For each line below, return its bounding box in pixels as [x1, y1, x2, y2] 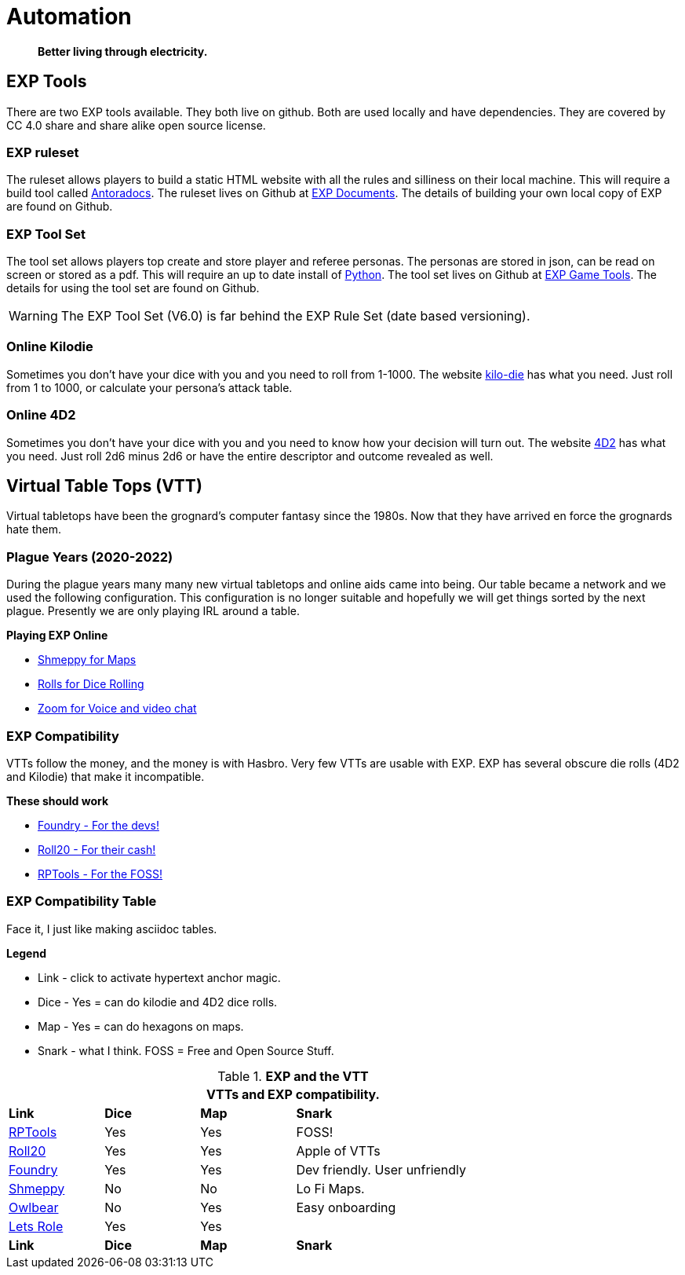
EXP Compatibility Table [6, 893, 157, 910]
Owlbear [9, 1199, 59, 1215]
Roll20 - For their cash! [38, 842, 156, 856]
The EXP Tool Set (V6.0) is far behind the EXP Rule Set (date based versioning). [60, 308, 530, 324]
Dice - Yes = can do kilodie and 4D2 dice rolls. [38, 995, 278, 1009]
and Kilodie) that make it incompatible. [6, 769, 205, 783]
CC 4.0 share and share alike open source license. [6, 118, 266, 132]
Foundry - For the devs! [38, 818, 159, 832]
